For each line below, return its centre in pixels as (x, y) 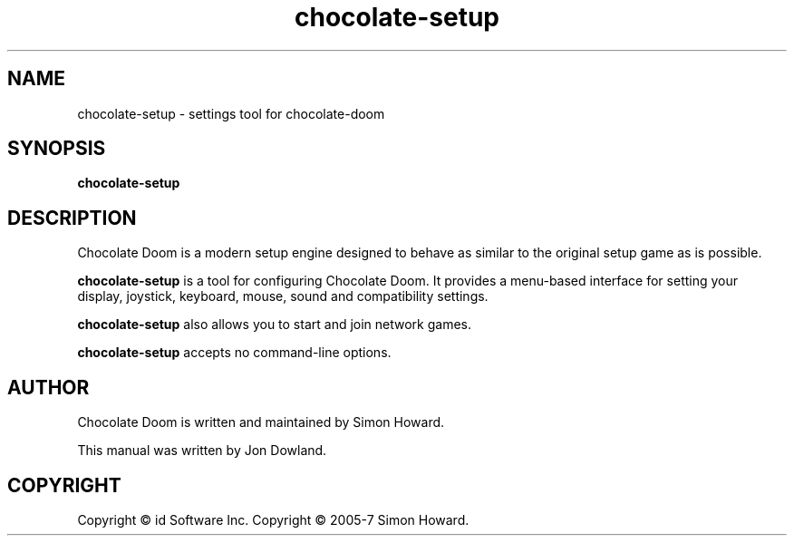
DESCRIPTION (72, 218)
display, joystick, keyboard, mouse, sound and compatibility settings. (283, 296)
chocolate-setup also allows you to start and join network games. (275, 325)
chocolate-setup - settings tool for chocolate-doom (231, 113)
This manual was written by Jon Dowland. (202, 451)
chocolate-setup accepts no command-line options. (234, 353)
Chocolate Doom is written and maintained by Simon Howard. (261, 422)
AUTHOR (48, 387)
